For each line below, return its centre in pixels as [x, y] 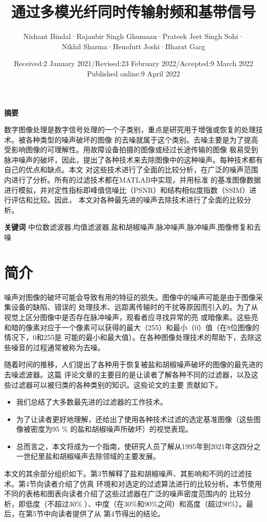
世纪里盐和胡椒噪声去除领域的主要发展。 [92, 456]
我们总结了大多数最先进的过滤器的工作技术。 [92, 402]
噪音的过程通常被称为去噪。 [58, 347]
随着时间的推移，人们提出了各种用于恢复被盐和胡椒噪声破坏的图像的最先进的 [133, 364]
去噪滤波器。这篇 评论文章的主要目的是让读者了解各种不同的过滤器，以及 [128, 374]
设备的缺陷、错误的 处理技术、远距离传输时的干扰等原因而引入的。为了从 [135, 307]
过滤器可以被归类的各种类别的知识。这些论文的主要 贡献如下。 [117, 384]
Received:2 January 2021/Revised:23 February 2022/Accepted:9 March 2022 [133, 63]
